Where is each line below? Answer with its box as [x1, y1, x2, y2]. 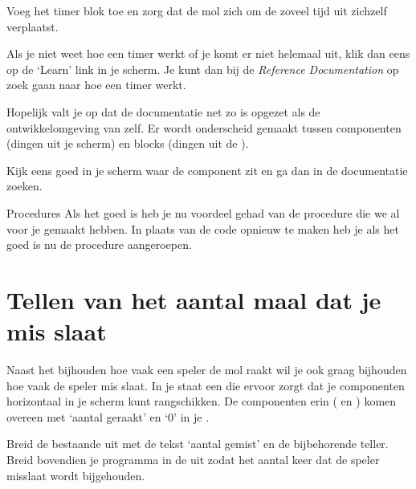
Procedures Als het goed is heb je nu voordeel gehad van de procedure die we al [6, 204, 400, 221]
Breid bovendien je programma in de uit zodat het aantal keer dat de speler [6, 451, 380, 467]
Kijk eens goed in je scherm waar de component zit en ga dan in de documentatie [6, 161, 408, 178]
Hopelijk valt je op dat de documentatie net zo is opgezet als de [6, 103, 320, 120]
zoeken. [6, 177, 43, 194]
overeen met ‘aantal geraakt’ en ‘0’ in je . [6, 408, 210, 425]
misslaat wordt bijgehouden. [6, 467, 145, 483]
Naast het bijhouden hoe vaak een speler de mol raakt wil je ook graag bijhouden [6, 361, 407, 378]
